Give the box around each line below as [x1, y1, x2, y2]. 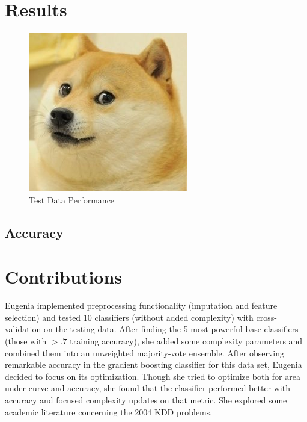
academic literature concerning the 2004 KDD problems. [5, 405, 213, 418]
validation [5, 323, 41, 335]
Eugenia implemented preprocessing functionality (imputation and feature [5, 299, 278, 312]
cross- [256, 311, 277, 323]
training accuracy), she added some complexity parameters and [70, 335, 303, 347]
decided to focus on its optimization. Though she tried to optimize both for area [5, 370, 300, 382]
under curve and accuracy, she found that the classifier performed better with [5, 382, 290, 394]
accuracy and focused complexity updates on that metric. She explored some [5, 393, 287, 406]
